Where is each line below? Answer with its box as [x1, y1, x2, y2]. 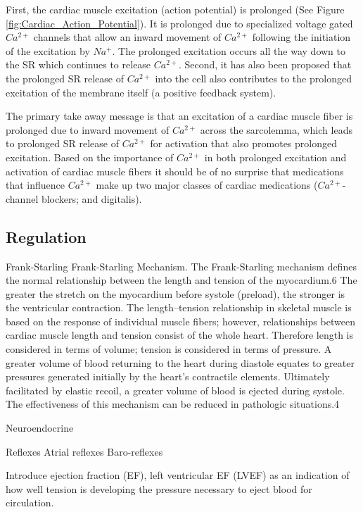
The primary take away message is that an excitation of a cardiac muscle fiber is [6, 108, 353, 123]
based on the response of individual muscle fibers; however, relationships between [6, 313, 355, 328]
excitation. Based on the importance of [6, 149, 174, 164]
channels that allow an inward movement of [33, 30, 222, 44]
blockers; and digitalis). [41, 191, 142, 206]
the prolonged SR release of [6, 70, 124, 85]
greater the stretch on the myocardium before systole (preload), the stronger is [6, 286, 345, 301]
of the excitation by [6, 43, 90, 58]
